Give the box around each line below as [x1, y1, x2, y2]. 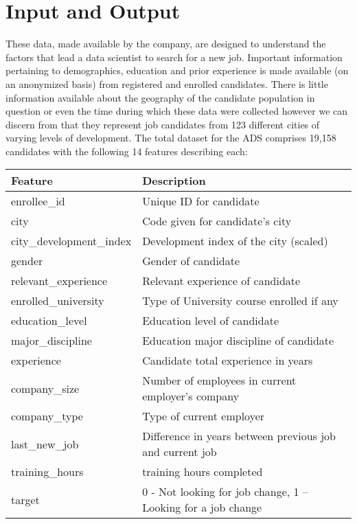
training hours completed [142, 464, 263, 480]
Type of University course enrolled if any [142, 293, 338, 309]
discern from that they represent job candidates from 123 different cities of [5, 117, 320, 131]
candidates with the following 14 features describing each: [5, 144, 248, 158]
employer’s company [142, 388, 240, 405]
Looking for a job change [142, 499, 262, 516]
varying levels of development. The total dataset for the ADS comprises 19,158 [5, 130, 336, 145]
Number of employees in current [142, 372, 297, 389]
